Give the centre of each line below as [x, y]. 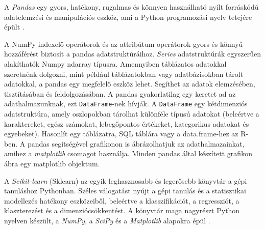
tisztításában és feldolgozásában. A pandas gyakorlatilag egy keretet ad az [120, 93]
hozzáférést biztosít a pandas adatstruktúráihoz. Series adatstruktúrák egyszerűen [132, 54]
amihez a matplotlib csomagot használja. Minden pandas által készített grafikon [128, 153]
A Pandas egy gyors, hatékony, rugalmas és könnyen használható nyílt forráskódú [131, 7]
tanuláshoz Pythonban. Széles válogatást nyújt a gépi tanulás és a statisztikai [125, 191]
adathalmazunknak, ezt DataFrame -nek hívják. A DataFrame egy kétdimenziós [126, 104]
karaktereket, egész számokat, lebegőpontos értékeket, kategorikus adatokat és [127, 123]
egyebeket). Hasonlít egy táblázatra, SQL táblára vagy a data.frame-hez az [121, 134]
